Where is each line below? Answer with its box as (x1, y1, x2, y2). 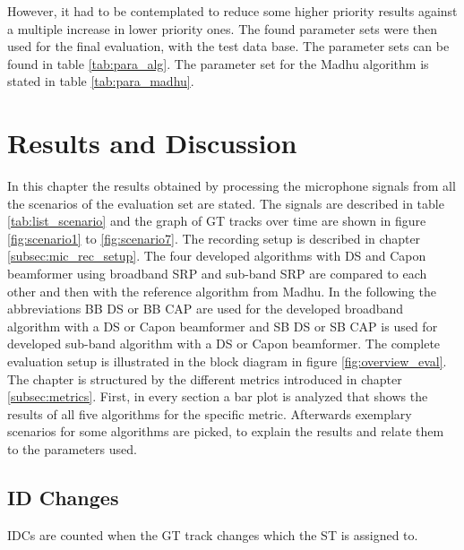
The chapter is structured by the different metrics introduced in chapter (7, 369, 402, 388)
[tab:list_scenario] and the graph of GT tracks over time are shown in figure (7, 211, 426, 230)
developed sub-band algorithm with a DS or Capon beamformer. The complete (7, 334, 441, 353)
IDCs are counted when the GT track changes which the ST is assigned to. (7, 525, 418, 544)
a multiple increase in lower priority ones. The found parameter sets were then (7, 19, 438, 38)
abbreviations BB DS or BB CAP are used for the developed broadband (7, 299, 404, 318)
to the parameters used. (7, 440, 137, 458)
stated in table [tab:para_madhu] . (7, 72, 194, 90)
